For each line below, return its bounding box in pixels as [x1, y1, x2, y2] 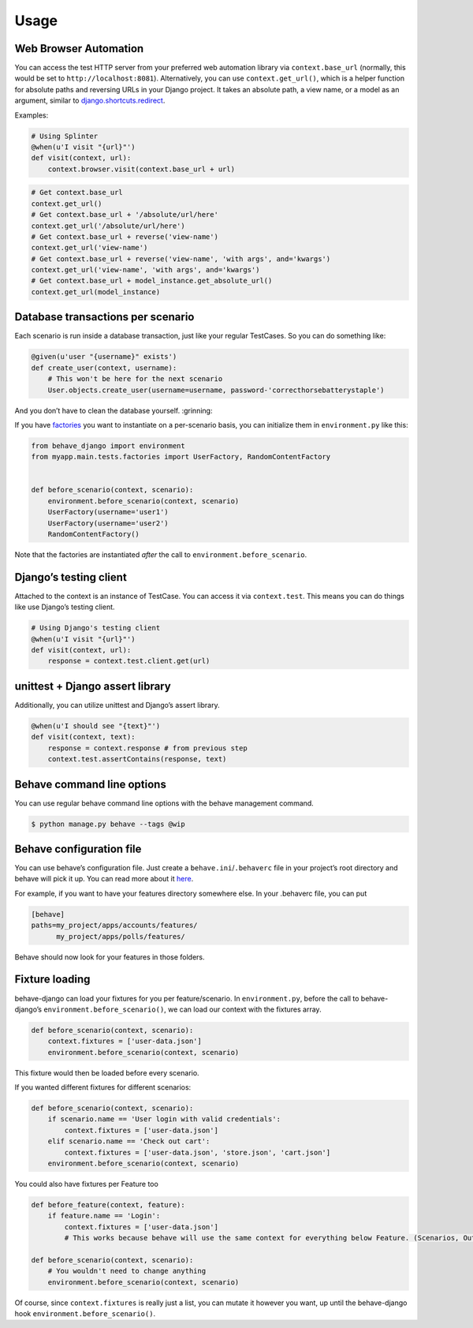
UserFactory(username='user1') [47, 507, 169, 517]
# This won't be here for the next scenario [47, 375, 223, 383]
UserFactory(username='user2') [47, 518, 169, 528]
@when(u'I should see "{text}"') [31, 721, 161, 730]
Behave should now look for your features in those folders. [14, 952, 205, 962]
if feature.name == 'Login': [47, 1211, 161, 1221]
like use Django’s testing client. [14, 602, 115, 612]
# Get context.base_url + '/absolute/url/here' [31, 210, 218, 219]
